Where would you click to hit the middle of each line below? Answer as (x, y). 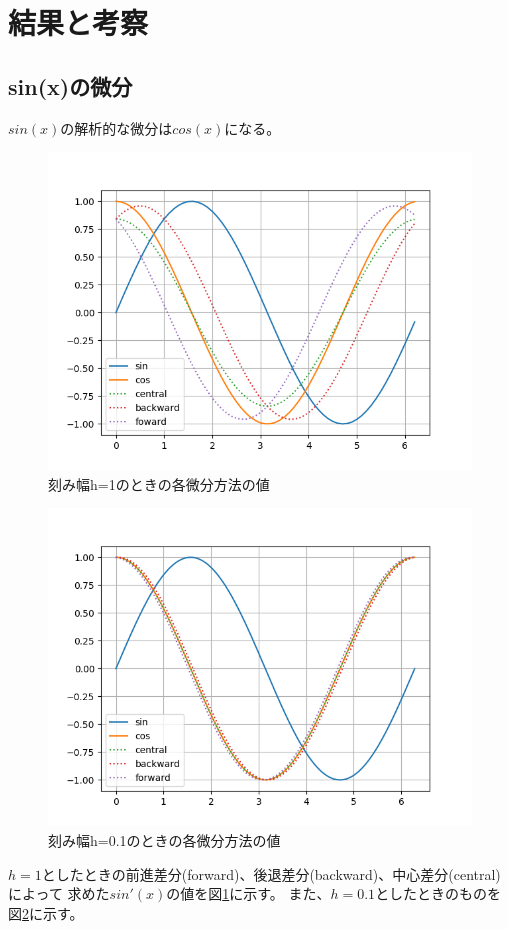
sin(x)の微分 (70, 85)
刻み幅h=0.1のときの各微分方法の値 (164, 839)
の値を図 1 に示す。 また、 (248, 893)
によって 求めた (59, 893)
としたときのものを (438, 893)
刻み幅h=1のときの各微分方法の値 (159, 483)
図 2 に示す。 (46, 912)
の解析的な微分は (116, 127)
